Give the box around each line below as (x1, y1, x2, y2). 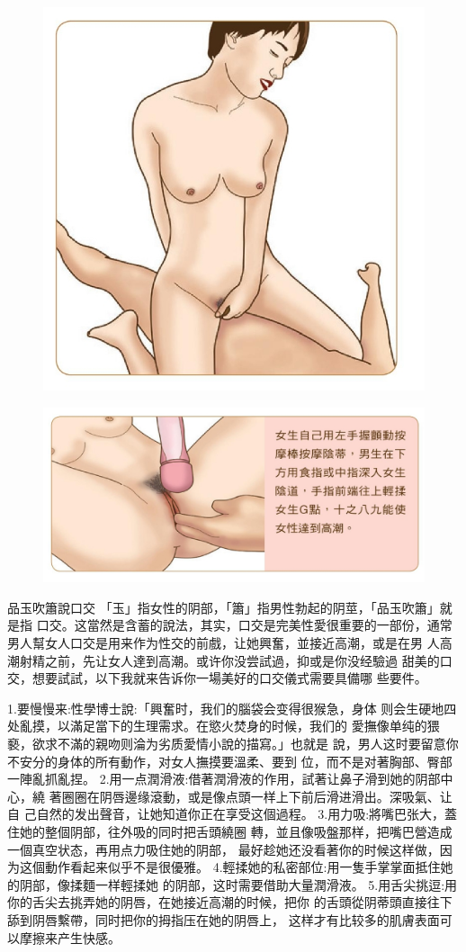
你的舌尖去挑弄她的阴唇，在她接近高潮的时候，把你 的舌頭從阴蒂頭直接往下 (7, 893, 453, 912)
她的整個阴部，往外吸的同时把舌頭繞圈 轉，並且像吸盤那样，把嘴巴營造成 (19, 822, 453, 840)
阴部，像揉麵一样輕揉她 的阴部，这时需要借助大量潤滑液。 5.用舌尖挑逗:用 (19, 875, 458, 894)
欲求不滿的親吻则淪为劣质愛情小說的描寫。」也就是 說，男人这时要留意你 (31, 734, 459, 753)
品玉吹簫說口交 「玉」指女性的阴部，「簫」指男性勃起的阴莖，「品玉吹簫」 (7, 597, 440, 616)
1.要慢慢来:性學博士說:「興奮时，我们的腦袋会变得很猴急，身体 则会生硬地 (7, 698, 444, 717)
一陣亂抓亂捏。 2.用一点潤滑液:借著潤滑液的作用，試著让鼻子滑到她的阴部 (7, 769, 441, 788)
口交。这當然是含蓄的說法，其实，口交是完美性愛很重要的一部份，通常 (36, 615, 453, 634)
